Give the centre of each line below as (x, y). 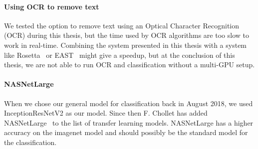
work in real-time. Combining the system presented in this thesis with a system (126, 45)
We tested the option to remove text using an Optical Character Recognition (122, 25)
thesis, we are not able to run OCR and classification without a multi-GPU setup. (129, 65)
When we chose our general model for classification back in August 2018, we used (129, 103)
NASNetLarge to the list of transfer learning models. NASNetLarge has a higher (129, 122)
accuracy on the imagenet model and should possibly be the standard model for (126, 132)
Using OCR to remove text (52, 6)
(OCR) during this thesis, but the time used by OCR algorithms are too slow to (127, 35)
